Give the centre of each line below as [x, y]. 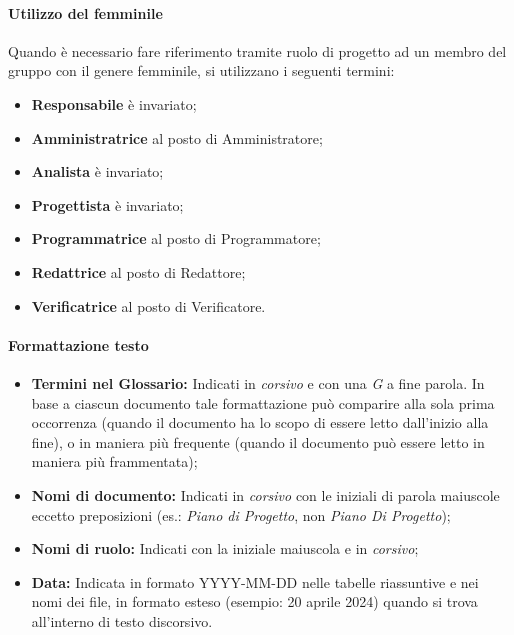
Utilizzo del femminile [85, 12]
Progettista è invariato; [107, 204]
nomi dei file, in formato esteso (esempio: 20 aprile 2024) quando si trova [254, 601]
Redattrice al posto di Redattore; [138, 271]
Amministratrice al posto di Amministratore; [177, 137]
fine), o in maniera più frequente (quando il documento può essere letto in [258, 441]
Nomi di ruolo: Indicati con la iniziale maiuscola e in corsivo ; [225, 548]
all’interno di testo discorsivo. [122, 620]
